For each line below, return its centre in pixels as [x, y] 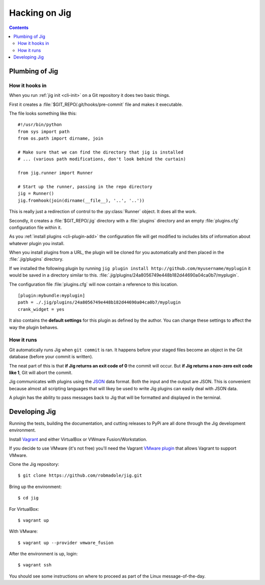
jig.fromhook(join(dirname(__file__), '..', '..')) [81, 200]
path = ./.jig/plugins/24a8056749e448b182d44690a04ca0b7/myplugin [99, 302]
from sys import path [44, 131]
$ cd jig [28, 498]
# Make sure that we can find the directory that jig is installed [101, 152]
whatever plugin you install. [37, 243]
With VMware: [23, 531]
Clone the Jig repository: [34, 464]
